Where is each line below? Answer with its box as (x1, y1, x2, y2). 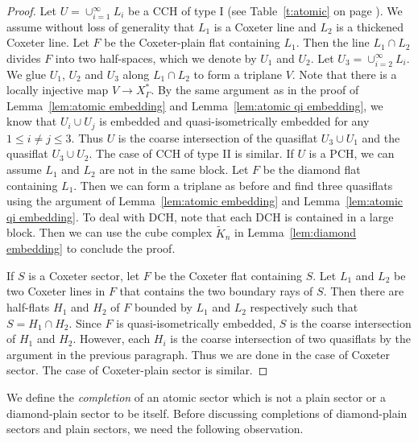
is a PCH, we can (308, 145, 395, 162)
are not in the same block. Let (99, 161, 249, 178)
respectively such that (250, 299, 358, 316)
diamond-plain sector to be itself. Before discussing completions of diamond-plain (6, 404, 408, 421)
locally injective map (6, 81, 109, 98)
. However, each (72, 330, 151, 347)
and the (362, 129, 400, 146)
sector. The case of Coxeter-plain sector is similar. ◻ (6, 361, 268, 378)
